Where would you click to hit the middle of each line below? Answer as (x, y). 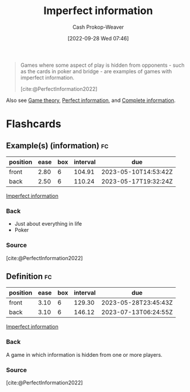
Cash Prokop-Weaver (98, 27)
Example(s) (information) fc (57, 146)
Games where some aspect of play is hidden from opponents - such (102, 65)
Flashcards (34, 124)
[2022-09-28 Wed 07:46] (98, 38)
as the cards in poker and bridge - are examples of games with (96, 71)
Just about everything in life (48, 224)
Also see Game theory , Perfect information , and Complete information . (91, 100)
